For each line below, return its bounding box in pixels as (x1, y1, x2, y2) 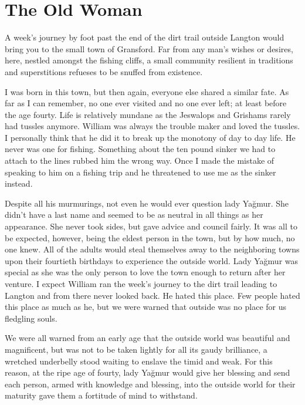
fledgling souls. (5, 312, 57, 324)
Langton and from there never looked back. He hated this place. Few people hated (5, 289, 300, 301)
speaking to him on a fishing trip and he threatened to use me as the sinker (5, 166, 276, 178)
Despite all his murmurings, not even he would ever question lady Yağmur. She (5, 197, 289, 209)
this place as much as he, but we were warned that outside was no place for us (5, 301, 287, 313)
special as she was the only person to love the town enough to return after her (5, 266, 286, 278)
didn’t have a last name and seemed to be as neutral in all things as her (5, 208, 263, 221)
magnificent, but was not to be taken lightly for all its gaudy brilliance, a (5, 343, 267, 355)
